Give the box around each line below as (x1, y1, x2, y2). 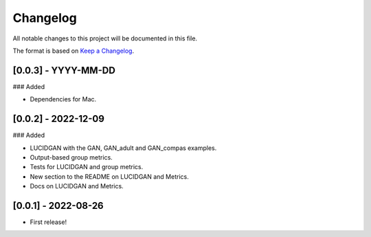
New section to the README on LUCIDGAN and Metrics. (30, 172, 189, 181)
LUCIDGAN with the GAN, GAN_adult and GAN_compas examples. (30, 144, 217, 152)
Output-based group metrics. (30, 153, 113, 161)
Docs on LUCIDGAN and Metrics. (30, 182, 124, 190)
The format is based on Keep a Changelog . (12, 47, 134, 55)
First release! (30, 218, 67, 226)
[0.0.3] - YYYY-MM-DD (12, 64, 116, 76)
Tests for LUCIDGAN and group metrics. (30, 163, 144, 171)
